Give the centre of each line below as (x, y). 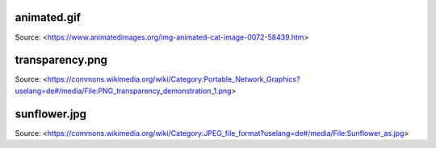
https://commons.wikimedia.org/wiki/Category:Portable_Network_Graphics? (174, 79)
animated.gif (48, 17)
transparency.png (61, 60)
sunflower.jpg (51, 114)
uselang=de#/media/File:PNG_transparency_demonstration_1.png (123, 91)
